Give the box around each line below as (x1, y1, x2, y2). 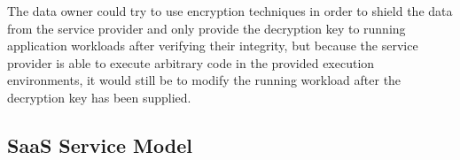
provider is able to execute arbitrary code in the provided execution (7, 53, 375, 72)
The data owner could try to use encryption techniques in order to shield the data (7, 2, 453, 19)
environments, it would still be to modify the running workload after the (7, 71, 402, 89)
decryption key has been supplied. (7, 88, 191, 106)
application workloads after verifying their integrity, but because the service (7, 36, 418, 55)
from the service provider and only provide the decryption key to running (7, 19, 406, 37)
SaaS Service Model (7, 131, 192, 158)
